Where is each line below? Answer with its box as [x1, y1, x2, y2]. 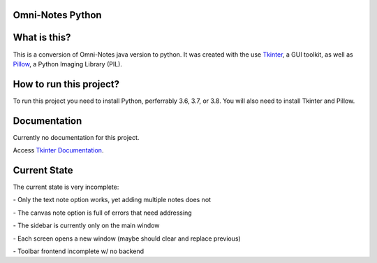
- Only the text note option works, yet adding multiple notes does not [13, 196, 212, 204]
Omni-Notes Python [13, 9, 102, 21]
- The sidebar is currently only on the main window [13, 221, 160, 230]
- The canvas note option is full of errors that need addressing [13, 208, 192, 217]
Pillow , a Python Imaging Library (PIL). [13, 59, 122, 68]
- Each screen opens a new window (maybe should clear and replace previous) [13, 234, 241, 243]
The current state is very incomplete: [13, 183, 119, 192]
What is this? [13, 31, 71, 43]
